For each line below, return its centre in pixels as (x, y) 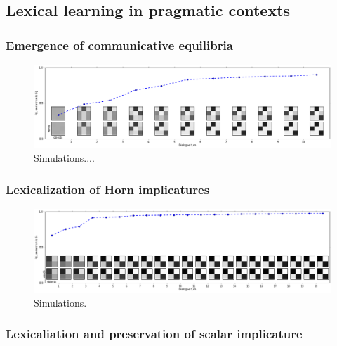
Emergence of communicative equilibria (119, 45)
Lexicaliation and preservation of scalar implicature (154, 334)
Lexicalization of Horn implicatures (108, 189)
